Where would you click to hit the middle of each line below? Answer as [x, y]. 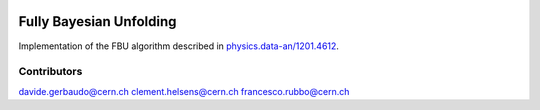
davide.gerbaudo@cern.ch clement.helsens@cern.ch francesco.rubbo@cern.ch [184, 91]
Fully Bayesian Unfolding [97, 21]
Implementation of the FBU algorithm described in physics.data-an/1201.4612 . [179, 46]
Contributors [50, 72]
